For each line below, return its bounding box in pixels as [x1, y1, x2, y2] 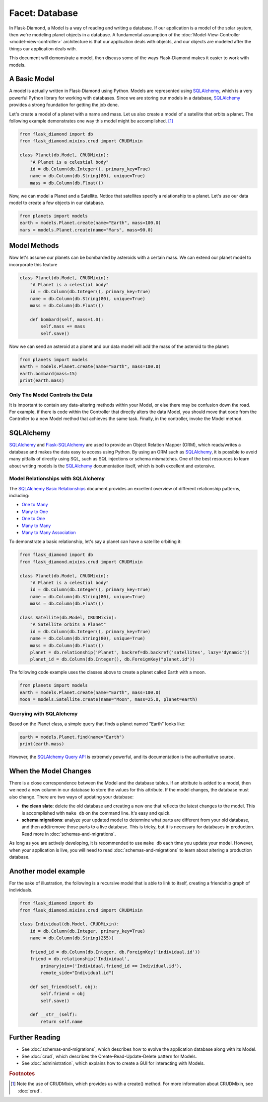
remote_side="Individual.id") [40, 970, 114, 976]
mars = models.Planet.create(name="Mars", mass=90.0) [19, 227, 153, 232]
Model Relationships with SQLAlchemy [9, 475, 105, 482]
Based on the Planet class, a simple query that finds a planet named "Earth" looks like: [9, 721, 186, 727]
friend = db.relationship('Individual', [30, 956, 130, 962]
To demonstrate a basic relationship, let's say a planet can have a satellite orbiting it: [9, 539, 182, 545]
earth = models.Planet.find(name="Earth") [19, 734, 125, 740]
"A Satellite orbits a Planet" [30, 622, 106, 627]
